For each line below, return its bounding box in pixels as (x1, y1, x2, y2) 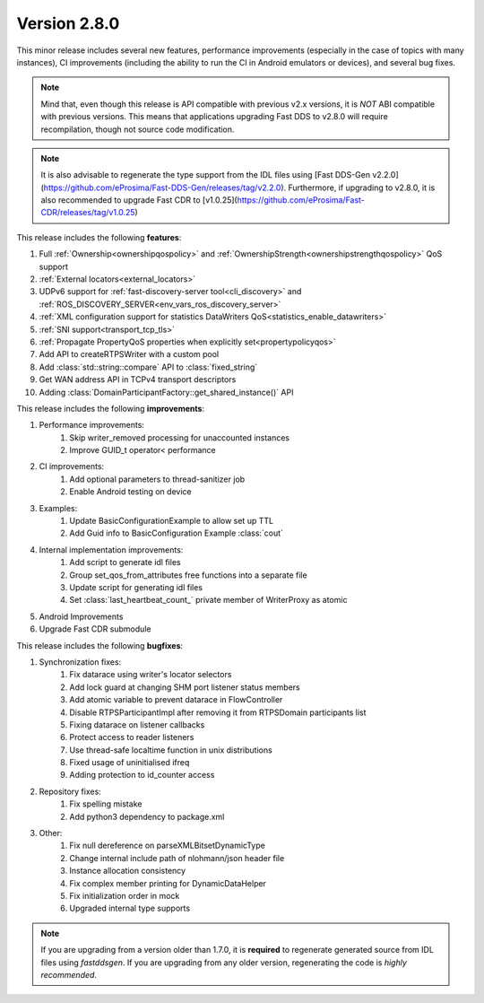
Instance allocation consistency (69, 866, 186, 877)
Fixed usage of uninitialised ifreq (69, 757, 190, 768)
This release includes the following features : (16, 231, 182, 242)
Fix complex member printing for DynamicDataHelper (69, 877, 266, 888)
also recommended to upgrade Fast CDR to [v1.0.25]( (40, 195, 238, 205)
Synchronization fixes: (39, 656, 122, 667)
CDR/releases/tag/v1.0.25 (40, 207, 135, 218)
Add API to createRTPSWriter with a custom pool (39, 349, 220, 360)
